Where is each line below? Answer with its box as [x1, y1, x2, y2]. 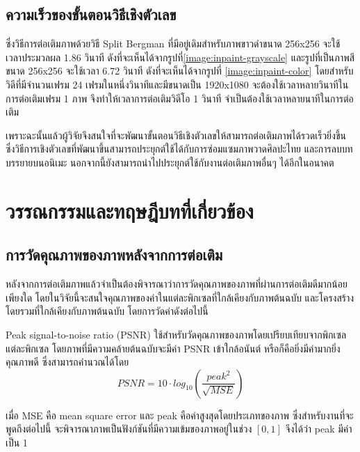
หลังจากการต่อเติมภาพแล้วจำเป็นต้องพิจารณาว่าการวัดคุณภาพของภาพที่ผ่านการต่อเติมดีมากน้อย [6, 276, 347, 291]
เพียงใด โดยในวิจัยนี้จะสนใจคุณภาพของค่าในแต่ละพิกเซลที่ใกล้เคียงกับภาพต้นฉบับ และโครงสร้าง [6, 290, 354, 304]
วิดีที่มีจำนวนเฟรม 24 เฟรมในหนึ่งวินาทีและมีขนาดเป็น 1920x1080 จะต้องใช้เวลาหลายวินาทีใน [6, 77, 349, 91]
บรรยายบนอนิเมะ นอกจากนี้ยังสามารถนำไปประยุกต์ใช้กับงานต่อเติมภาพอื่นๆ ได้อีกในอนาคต [6, 155, 334, 169]
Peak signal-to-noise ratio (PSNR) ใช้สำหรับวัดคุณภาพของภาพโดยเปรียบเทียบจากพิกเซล [6, 327, 347, 341]
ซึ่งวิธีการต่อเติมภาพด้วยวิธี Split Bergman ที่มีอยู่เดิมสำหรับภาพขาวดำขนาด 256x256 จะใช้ [6, 36, 341, 51]
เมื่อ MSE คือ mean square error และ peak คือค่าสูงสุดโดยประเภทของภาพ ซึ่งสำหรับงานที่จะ [6, 407, 354, 422]
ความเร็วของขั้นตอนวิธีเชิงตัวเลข [6, 3, 177, 25]
